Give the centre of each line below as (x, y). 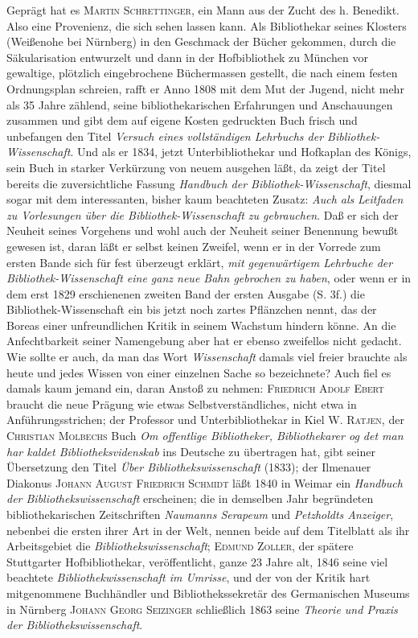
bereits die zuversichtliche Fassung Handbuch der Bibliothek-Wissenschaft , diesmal (209, 183)
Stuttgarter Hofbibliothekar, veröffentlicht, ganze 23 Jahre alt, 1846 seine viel (197, 561)
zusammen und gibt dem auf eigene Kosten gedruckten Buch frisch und (182, 120)
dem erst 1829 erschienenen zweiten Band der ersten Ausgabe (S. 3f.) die (186, 293)
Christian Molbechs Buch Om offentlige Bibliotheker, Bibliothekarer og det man (205, 436)
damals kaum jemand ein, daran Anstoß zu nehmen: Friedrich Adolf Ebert (195, 388)
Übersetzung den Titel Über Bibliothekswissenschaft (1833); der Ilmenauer (189, 467)
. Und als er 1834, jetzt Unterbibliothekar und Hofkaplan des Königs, (241, 152)
